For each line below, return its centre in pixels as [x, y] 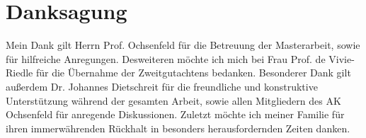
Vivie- [342, 58]
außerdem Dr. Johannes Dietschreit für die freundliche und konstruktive [162, 86]
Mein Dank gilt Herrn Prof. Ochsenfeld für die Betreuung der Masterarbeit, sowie [183, 45]
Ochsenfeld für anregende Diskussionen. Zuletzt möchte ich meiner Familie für [175, 114]
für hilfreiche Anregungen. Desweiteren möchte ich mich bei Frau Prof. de [166, 58]
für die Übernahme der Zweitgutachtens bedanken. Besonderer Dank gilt [193, 73]
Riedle [19, 73]
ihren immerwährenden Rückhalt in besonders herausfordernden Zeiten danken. [178, 128]
